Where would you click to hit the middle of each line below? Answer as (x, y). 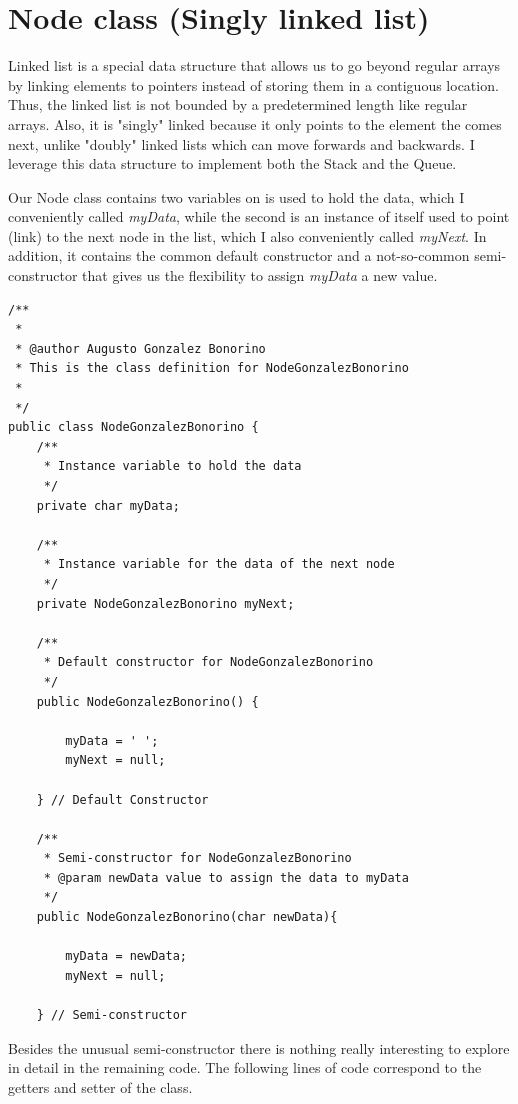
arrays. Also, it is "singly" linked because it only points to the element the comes (255, 123)
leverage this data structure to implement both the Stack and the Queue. (232, 163)
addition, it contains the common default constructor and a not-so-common (239, 255)
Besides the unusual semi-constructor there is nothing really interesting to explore (259, 1047)
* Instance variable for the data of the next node (219, 564)
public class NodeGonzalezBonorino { (133, 427)
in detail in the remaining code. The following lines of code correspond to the (245, 1067)
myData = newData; (126, 956)
